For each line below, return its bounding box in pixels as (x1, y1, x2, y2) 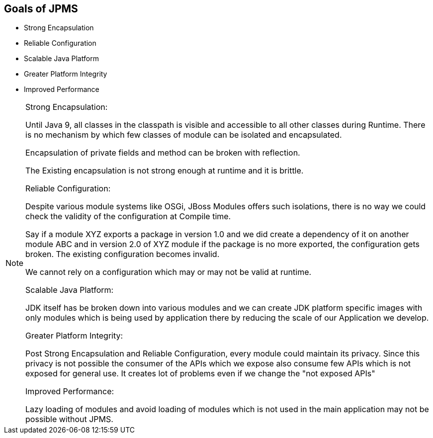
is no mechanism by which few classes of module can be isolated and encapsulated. (25, 130, 342, 140)
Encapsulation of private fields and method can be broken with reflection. (25, 148, 300, 158)
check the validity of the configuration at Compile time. (25, 211, 231, 222)
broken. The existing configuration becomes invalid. (25, 249, 220, 260)
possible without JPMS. (25, 414, 113, 425)
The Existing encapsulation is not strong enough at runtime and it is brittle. (25, 166, 304, 176)
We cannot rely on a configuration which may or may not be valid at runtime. (25, 267, 312, 277)
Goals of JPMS (4, 2, 78, 15)
